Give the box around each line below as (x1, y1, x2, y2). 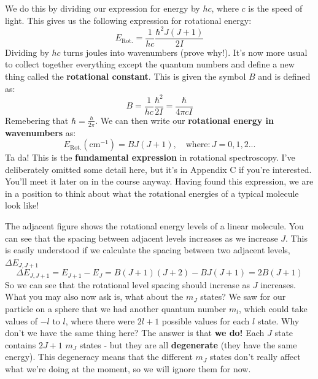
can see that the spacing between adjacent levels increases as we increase (5, 231, 278, 244)
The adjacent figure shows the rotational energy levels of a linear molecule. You (5, 220, 304, 232)
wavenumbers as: (5, 126, 76, 139)
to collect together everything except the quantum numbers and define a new (5, 58, 295, 71)
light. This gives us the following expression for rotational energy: (5, 13, 252, 26)
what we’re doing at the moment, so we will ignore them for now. (5, 362, 251, 375)
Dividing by (5, 45, 49, 58)
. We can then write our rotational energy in (95, 113, 274, 126)
